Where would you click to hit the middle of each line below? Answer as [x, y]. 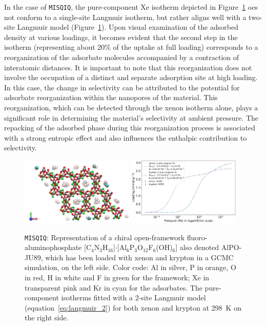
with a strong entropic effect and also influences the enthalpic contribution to [126, 137]
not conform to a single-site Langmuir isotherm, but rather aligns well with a [125, 17]
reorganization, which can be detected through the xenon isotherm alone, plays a [131, 107]
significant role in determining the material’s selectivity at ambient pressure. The [131, 117]
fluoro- [197, 237]
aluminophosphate [53, 247]
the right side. [47, 318]
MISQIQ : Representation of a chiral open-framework [105, 237]
